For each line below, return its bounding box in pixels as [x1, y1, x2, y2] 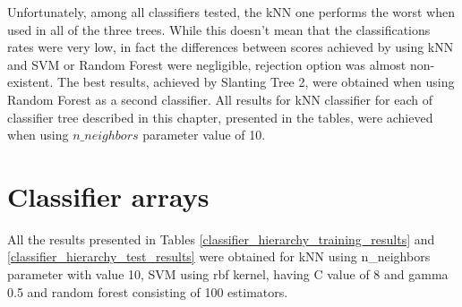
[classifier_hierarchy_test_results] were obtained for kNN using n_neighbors [7, 247, 431, 266]
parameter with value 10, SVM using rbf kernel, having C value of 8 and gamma [7, 265, 449, 284]
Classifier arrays [7, 177, 210, 214]
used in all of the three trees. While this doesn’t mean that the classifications [7, 20, 431, 38]
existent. [7, 72, 54, 91]
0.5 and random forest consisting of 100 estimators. [7, 282, 288, 301]
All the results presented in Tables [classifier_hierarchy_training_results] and [7, 229, 435, 248]
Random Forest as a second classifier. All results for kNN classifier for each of [7, 90, 432, 108]
